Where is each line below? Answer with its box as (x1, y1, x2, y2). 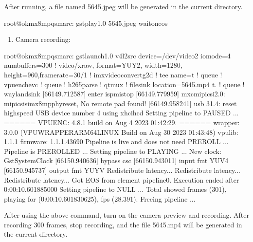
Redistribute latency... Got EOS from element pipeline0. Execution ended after (4, 174, 239, 185)
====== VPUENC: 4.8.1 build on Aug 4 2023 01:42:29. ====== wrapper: (4, 117, 240, 127)
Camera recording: (15, 34, 71, 44)
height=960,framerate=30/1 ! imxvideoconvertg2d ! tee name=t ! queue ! (4, 69, 222, 79)
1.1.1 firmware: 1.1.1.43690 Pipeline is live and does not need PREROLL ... (4, 136, 229, 147)
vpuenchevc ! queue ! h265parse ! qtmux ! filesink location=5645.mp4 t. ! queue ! (4, 79, 245, 89)
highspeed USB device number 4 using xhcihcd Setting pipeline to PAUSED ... (4, 108, 239, 118)
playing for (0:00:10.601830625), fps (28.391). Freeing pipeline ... (4, 193, 196, 204)
